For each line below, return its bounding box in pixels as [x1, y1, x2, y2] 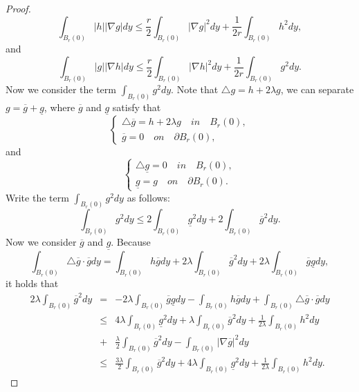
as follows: [127, 190, 171, 204]
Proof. [6, 1, 31, 15]
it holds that [6, 276, 59, 291]
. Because [111, 235, 151, 249]
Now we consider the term [6, 81, 116, 96]
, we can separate [280, 81, 354, 96]
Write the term [6, 190, 69, 204]
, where [44, 99, 75, 114]
